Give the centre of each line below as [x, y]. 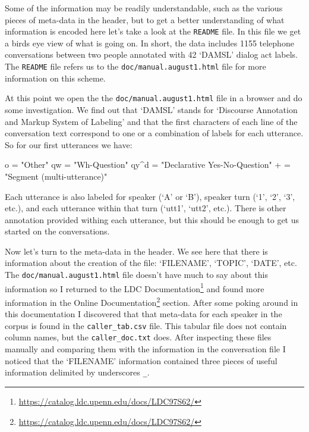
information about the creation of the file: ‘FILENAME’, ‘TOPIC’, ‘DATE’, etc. [151, 263]
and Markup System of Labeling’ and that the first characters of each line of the [151, 121]
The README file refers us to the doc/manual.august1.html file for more [135, 66]
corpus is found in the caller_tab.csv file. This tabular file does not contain [146, 325]
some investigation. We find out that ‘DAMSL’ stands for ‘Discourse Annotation [151, 109]
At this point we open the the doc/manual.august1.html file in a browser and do [154, 98]
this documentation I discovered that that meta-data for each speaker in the [144, 314]
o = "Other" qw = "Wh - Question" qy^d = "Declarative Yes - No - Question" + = [148, 165]
